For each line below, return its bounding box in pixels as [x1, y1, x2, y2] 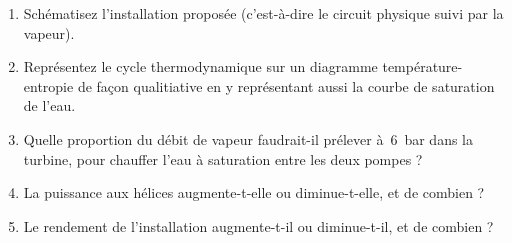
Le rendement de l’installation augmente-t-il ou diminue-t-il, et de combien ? [23, 215, 494, 236]
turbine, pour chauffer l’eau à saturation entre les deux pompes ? [23, 148, 423, 169]
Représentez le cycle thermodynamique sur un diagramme [23, 56, 378, 77]
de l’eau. [23, 95, 76, 116]
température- [382, 56, 463, 77]
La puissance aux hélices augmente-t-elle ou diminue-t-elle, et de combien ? [23, 182, 485, 203]
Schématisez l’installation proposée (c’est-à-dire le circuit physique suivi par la [23, 3, 504, 23]
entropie [23, 75, 74, 96]
